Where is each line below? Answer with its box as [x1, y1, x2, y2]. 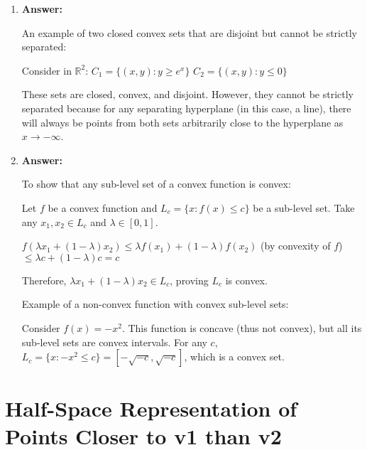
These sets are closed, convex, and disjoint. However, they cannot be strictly [21, 87, 354, 102]
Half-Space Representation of [5, 394, 297, 423]
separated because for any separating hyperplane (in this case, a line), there [21, 100, 351, 115]
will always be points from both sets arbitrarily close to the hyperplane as [21, 114, 344, 129]
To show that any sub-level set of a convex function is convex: [21, 176, 291, 191]
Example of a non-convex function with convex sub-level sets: [21, 296, 289, 311]
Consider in [21, 63, 72, 77]
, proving [170, 272, 209, 287]
